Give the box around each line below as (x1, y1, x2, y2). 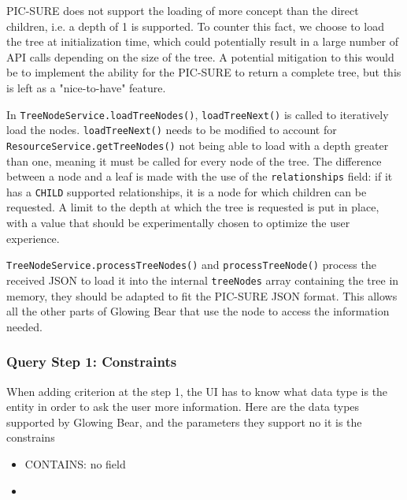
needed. (6, 318, 43, 334)
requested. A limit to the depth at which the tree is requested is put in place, (6, 199, 379, 215)
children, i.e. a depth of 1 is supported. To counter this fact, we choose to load (6, 17, 384, 34)
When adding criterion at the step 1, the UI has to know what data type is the (6, 382, 388, 399)
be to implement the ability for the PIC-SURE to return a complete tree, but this (6, 64, 401, 80)
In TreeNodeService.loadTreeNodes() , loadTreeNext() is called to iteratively (6, 106, 389, 122)
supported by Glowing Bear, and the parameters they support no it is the (6, 413, 362, 430)
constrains (6, 429, 55, 446)
